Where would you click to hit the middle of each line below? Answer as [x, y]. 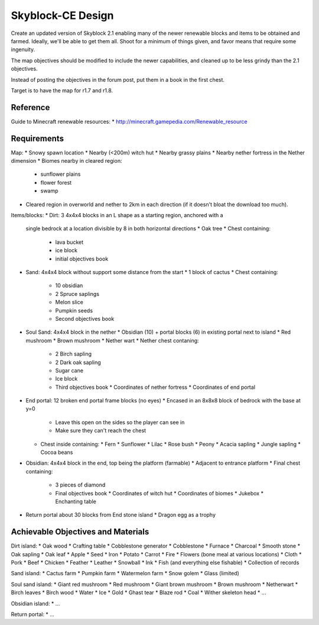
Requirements [38, 138]
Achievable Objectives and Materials [80, 532]
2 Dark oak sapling [78, 362]
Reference [30, 107]
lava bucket [69, 242]
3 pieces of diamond [80, 485]
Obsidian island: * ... [35, 603]
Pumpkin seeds [74, 310]
